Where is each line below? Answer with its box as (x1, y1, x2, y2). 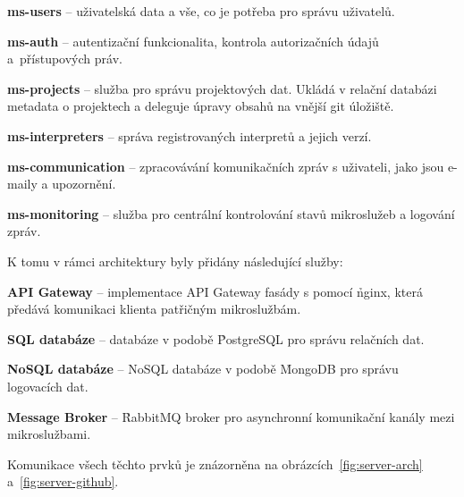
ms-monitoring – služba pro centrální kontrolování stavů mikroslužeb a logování (7, 204, 455, 223)
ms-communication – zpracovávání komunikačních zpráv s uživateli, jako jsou (7, 156, 444, 175)
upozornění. (52, 174, 116, 193)
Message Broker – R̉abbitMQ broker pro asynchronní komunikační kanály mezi (7, 407, 455, 425)
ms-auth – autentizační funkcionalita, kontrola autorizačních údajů (7, 31, 379, 50)
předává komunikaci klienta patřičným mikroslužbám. (7, 299, 301, 318)
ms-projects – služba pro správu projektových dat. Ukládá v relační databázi (7, 79, 437, 97)
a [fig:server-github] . (7, 472, 119, 491)
